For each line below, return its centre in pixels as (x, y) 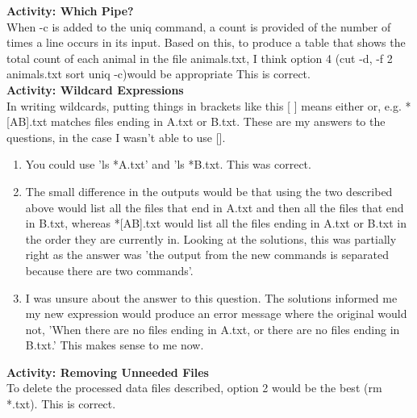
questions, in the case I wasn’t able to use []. (116, 137)
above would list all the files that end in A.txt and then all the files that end (215, 207)
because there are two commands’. (109, 270)
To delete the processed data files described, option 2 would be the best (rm (194, 388)
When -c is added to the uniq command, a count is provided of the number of (199, 26)
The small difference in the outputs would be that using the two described (209, 191)
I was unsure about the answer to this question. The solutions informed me (211, 297)
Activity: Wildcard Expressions (95, 89)
